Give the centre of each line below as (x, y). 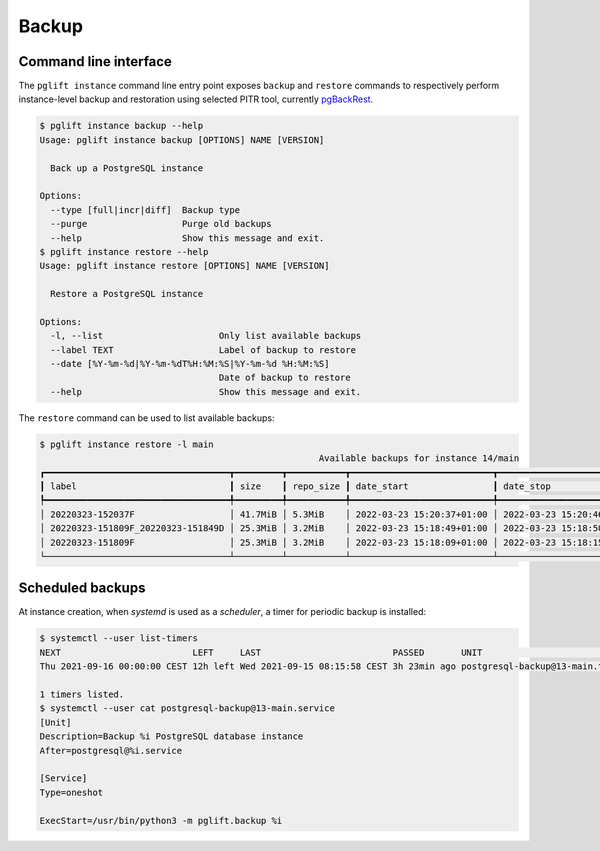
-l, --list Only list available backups (206, 336)
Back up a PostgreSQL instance (127, 168)
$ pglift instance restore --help (124, 251)
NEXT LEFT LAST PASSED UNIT (261, 652)
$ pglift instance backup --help (121, 126)
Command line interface (95, 61)
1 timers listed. (82, 694)
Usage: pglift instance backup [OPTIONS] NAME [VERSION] (182, 139)
